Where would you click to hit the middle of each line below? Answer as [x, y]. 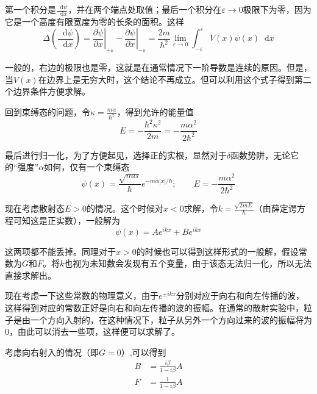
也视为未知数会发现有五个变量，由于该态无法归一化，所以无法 [188, 263]
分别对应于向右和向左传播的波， [240, 295]
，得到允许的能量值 [155, 112]
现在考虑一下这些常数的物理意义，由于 [82, 295]
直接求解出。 [30, 275]
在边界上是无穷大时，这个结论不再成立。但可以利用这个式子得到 [166, 79]
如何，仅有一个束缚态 [87, 167]
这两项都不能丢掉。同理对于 [60, 251]
